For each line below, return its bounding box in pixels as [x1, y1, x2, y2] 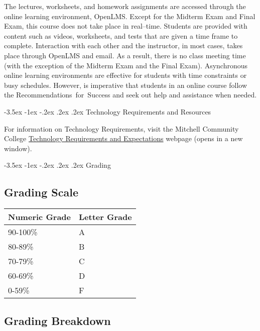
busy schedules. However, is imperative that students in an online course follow [4, 79, 247, 90]
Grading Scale [4, 184, 78, 200]
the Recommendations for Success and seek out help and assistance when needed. [4, 89, 257, 100]
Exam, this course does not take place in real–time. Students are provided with [4, 21, 247, 31]
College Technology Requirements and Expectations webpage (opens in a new [4, 133, 243, 144]
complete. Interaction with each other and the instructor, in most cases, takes [4, 40, 243, 51]
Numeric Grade [8, 211, 71, 223]
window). [4, 143, 32, 153]
